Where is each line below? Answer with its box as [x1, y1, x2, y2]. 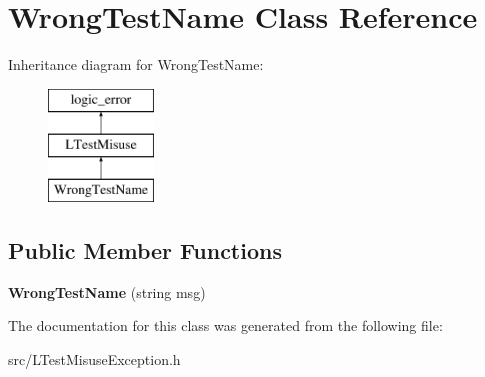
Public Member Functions [8, 235, 282, 266]
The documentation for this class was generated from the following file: [8, 315, 443, 336]
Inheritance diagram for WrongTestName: [8, 54, 264, 75]
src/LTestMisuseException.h [8, 349, 181, 370]
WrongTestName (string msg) [8, 281, 206, 302]
